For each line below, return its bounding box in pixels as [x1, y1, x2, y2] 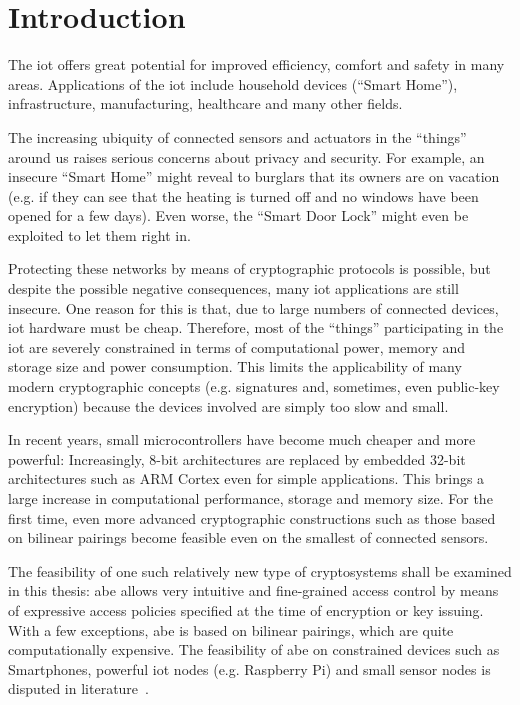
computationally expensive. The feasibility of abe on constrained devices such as [8, 639, 500, 660]
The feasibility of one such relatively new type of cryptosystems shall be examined [8, 560, 512, 581]
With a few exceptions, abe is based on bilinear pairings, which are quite [8, 619, 454, 640]
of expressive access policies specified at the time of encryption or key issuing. [8, 599, 484, 620]
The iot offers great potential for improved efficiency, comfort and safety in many [8, 54, 505, 75]
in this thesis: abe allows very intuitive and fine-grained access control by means [8, 580, 499, 601]
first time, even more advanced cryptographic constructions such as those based [8, 507, 496, 528]
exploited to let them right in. [8, 224, 191, 245]
